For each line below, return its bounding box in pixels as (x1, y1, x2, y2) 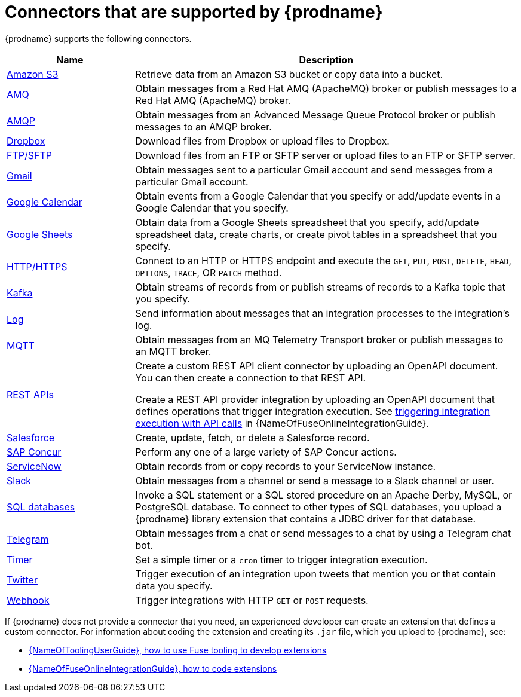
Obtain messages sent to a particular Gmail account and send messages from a (135, 163, 493, 176)
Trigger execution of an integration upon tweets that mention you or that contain (135, 567, 496, 580)
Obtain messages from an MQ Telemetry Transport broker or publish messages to (135, 333, 504, 346)
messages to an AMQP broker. (135, 120, 272, 133)
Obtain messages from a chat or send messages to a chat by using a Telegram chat (135, 527, 511, 539)
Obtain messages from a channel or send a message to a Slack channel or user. (135, 474, 494, 487)
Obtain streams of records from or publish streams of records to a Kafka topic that (135, 280, 505, 293)
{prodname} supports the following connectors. (5, 33, 192, 44)
